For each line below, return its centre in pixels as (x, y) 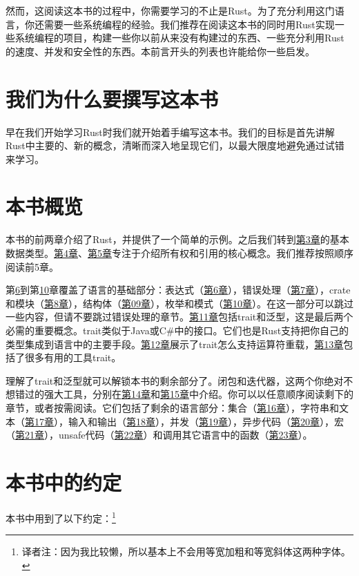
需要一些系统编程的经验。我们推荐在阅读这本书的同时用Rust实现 (189, 24)
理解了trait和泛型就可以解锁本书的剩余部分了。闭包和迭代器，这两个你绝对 (175, 380)
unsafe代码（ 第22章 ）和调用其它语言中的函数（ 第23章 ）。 (185, 435)
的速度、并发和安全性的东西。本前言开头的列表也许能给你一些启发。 (160, 51)
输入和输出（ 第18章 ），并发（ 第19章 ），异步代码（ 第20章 (194, 421)
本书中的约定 (64, 482)
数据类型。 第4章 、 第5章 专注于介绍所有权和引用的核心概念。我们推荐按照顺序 (179, 253)
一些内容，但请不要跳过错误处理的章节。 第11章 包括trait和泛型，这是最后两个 (179, 317)
